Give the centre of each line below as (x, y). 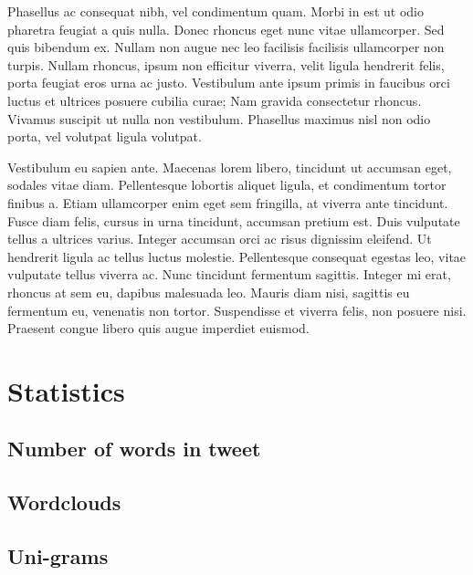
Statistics (66, 390)
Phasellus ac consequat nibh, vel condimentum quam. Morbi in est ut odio (215, 11)
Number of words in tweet (134, 449)
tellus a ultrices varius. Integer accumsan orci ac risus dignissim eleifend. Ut (220, 239)
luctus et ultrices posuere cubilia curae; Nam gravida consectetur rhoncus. (215, 100)
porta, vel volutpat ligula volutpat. (105, 136)
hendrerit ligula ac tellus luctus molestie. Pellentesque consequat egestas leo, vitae (237, 256)
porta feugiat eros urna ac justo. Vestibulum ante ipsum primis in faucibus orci (229, 83)
